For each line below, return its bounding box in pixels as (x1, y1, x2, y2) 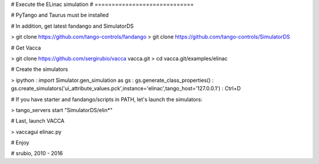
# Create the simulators (11, 65, 68, 73)
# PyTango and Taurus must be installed (11, 12, 109, 19)
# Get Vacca (11, 44, 41, 51)
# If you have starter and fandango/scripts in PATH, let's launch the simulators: (11, 96, 203, 103)
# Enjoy (11, 139, 30, 146)
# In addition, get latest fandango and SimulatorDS (11, 22, 134, 29)
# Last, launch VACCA (11, 117, 65, 124)
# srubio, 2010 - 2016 (11, 150, 63, 157)
